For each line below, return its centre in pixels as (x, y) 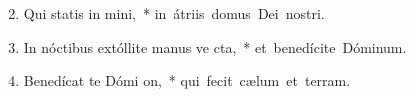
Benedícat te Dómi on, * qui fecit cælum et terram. (187, 80)
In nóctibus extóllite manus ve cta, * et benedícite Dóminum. (215, 46)
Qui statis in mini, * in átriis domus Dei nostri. (174, 13)
